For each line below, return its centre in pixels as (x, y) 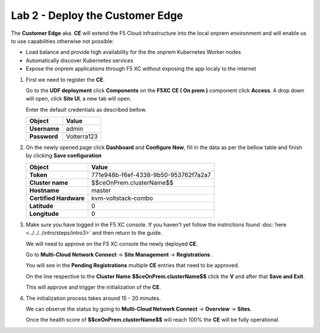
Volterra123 (82, 137)
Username (44, 129)
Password (44, 137)
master (101, 190)
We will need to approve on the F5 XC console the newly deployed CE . (112, 244)
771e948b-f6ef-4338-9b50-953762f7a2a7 (151, 174)
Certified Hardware (57, 198)
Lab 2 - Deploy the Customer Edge (97, 15)
